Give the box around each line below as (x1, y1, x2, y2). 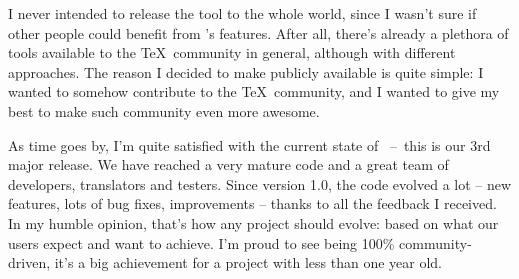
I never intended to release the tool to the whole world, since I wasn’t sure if (8, 3, 477, 23)
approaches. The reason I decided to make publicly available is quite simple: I (8, 61, 484, 82)
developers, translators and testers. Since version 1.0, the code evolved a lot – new (8, 173, 512, 194)
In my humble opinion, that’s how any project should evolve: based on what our (8, 212, 499, 233)
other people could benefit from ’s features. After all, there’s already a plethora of (8, 22, 509, 43)
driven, (8, 252, 51, 273)
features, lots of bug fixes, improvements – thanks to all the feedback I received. (8, 193, 497, 214)
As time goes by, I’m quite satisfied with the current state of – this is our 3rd (8, 134, 491, 155)
